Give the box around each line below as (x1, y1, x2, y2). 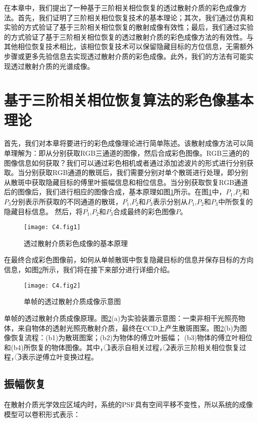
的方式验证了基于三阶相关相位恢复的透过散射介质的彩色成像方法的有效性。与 (4, 31, 254, 42)
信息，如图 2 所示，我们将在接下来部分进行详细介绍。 (4, 264, 174, 275)
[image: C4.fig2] (24, 282, 81, 289)
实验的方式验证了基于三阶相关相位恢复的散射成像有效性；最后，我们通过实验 (4, 22, 254, 32)
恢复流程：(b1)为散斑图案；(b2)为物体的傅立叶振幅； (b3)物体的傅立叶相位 (10, 332, 253, 343)
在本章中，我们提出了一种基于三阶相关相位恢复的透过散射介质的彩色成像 (4, 2, 240, 12)
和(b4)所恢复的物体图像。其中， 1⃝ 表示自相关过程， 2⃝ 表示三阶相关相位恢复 (4, 342, 240, 352)
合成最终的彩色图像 (113, 206, 176, 216)
